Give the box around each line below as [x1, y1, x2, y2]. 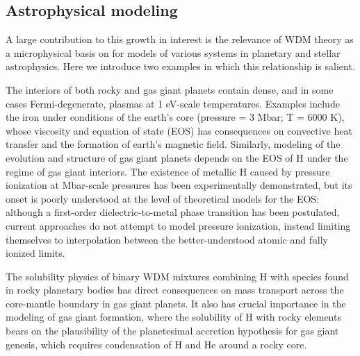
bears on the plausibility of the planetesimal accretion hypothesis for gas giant [6, 323, 339, 338]
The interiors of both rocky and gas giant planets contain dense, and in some [6, 82, 334, 96]
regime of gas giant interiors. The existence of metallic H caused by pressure [6, 164, 330, 178]
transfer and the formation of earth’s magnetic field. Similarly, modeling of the [6, 137, 341, 151]
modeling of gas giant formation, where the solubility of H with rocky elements [6, 310, 341, 324]
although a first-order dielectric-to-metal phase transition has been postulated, [6, 205, 340, 219]
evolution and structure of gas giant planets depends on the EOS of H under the [6, 150, 348, 164]
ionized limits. [6, 246, 65, 260]
